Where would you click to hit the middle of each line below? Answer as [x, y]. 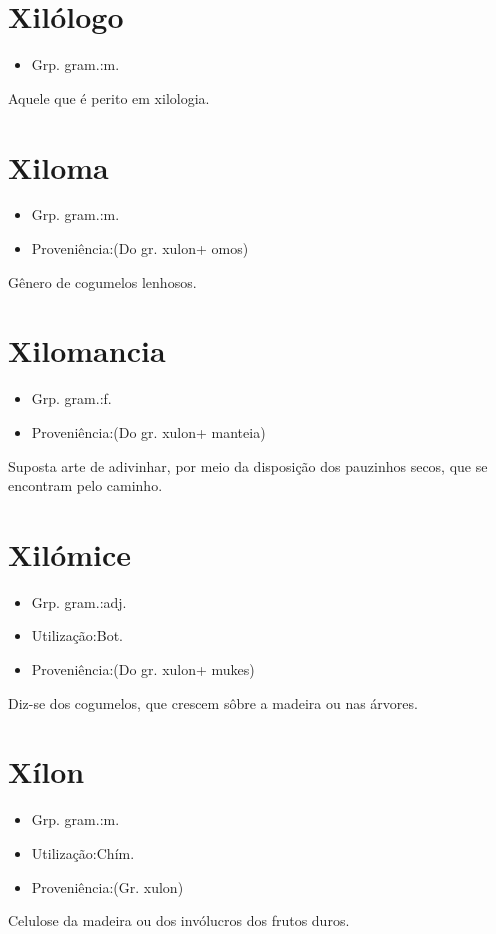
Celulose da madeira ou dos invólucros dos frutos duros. [179, 920]
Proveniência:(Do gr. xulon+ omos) [140, 248]
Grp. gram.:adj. [79, 601]
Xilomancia [87, 350]
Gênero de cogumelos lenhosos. [102, 281]
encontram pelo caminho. [85, 485]
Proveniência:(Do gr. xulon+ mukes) [143, 669]
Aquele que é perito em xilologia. [109, 97]
